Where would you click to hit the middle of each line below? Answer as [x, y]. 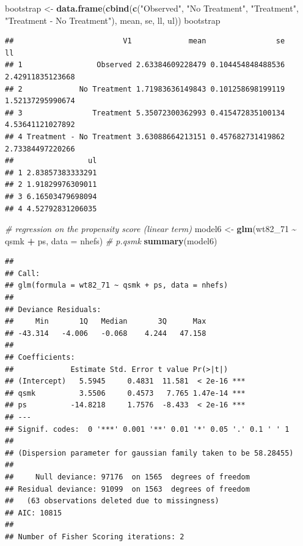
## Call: [23, 273]
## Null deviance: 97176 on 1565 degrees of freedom [127, 477]
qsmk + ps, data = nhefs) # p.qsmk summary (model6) [111, 240]
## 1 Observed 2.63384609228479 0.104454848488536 [145, 65]
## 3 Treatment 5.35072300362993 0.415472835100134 [145, 113]
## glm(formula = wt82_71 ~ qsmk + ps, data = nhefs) [117, 286]
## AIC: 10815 [34, 513]
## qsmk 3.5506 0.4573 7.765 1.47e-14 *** [125, 393]
